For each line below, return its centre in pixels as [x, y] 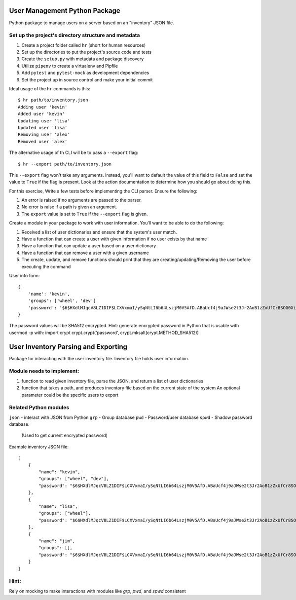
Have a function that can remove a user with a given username [85, 253]
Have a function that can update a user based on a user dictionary [89, 246]
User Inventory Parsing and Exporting [68, 347]
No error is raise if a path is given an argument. [69, 207]
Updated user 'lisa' [43, 128]
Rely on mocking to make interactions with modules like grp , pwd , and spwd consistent [97, 591]
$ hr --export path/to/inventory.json [65, 164]
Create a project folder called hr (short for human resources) [83, 45]
